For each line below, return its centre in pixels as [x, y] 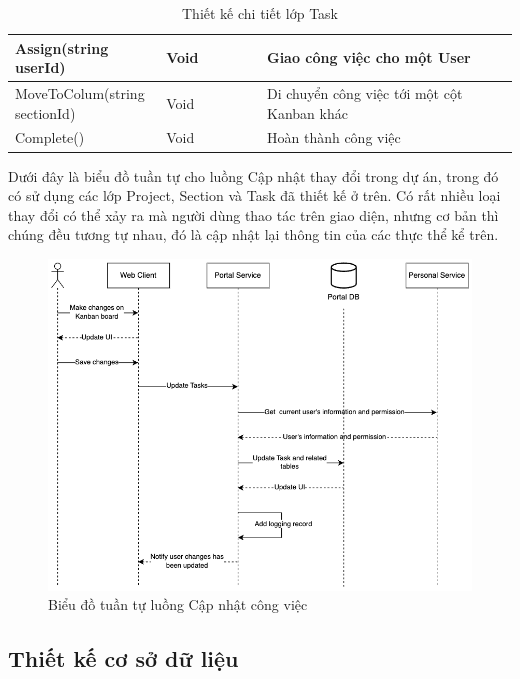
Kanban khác [307, 112]
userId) [40, 67]
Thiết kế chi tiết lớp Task [259, 13]
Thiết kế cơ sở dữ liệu [123, 658]
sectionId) [45, 112]
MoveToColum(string [80, 93]
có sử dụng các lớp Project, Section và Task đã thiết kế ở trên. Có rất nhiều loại [254, 195]
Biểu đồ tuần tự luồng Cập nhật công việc [178, 604]
